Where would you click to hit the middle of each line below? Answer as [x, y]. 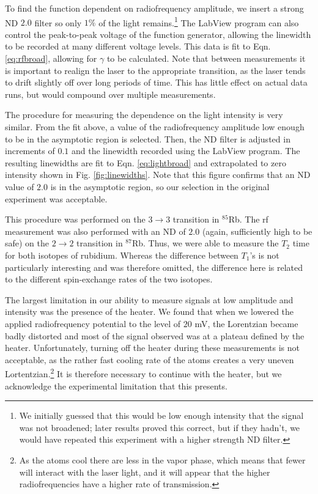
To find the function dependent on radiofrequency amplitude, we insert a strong [154, 8]
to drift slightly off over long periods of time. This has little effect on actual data [156, 82]
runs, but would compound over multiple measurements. [110, 94]
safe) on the [27, 243]
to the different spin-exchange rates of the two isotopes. [109, 279]
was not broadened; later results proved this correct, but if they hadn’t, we [160, 427]
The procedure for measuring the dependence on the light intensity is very [144, 115]
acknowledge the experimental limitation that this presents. [116, 385]
